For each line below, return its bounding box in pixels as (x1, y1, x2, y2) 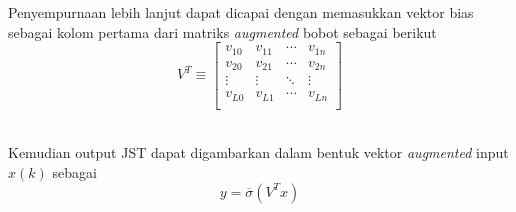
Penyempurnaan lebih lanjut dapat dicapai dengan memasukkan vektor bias (8, 2, 474, 22)
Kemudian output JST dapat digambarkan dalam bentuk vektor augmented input (8, 142, 509, 163)
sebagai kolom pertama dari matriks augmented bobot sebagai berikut (8, 21, 437, 42)
